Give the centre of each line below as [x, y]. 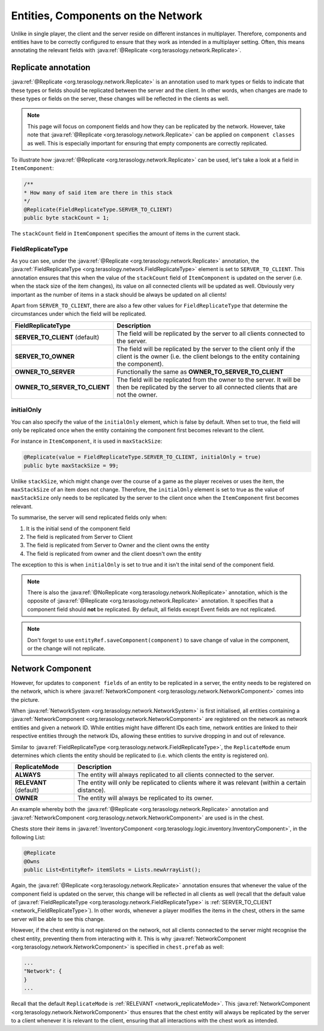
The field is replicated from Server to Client [79, 537]
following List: [28, 837]
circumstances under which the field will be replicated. [79, 314]
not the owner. [137, 395]
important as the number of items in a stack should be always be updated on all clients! [119, 294]
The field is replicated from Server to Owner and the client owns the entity [118, 545]
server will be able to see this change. [58, 919]
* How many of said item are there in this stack [98, 193]
